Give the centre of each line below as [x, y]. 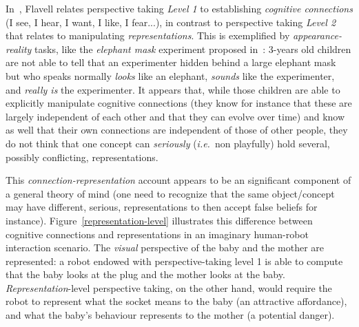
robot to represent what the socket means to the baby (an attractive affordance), [176, 301]
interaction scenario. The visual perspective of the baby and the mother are [165, 247]
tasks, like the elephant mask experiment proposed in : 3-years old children [193, 49]
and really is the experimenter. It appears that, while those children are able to [173, 89]
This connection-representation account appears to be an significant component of [178, 180]
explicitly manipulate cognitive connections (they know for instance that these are [179, 103]
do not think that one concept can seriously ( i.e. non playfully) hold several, [168, 143]
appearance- [317, 35]
